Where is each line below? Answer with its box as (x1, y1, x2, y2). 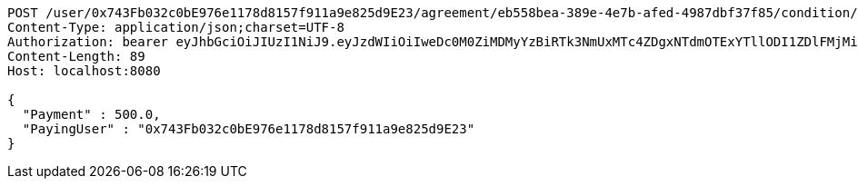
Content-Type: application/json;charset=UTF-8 (7, 20, 344, 34)
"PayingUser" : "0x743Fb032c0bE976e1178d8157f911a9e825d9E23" (22, 122, 475, 136)
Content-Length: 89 (7, 49, 145, 64)
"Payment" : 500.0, (22, 107, 161, 122)
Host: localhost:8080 (7, 64, 161, 78)
